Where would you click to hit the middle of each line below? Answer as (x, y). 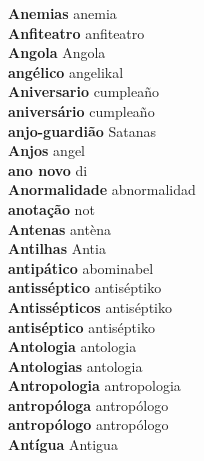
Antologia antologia (72, 346)
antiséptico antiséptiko (81, 326)
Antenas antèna (59, 228)
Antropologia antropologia (94, 385)
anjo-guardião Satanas (82, 130)
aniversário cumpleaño (81, 110)
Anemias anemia (62, 13)
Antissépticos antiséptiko (90, 306)
